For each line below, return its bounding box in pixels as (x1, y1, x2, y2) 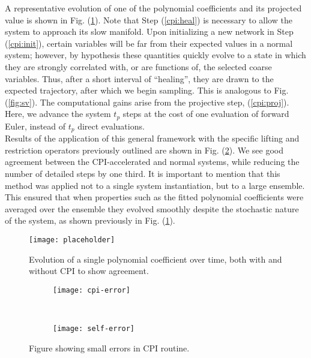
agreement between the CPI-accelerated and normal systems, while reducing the (5, 155, 300, 168)
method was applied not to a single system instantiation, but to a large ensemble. (5, 179, 305, 191)
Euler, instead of (5, 119, 66, 132)
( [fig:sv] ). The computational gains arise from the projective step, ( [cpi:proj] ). (5, 95, 289, 108)
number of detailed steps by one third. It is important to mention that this (5, 167, 280, 180)
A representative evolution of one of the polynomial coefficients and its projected (5, 2, 302, 14)
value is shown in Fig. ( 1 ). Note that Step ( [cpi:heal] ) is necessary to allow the (5, 13, 292, 26)
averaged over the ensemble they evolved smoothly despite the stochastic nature (5, 202, 299, 215)
